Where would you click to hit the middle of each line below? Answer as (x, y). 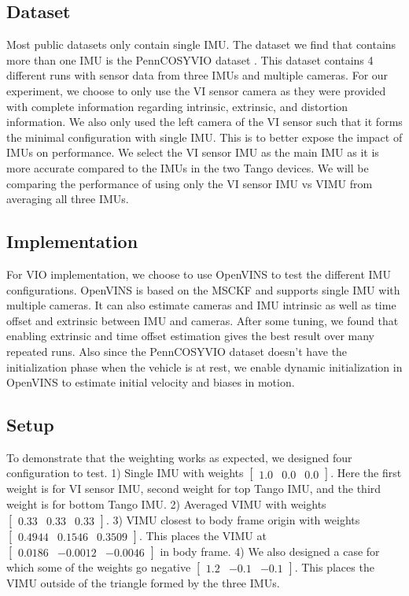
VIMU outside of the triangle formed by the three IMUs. (143, 582)
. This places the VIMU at (203, 535)
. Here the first (366, 473)
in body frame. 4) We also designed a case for (270, 551)
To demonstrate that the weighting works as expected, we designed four (179, 457)
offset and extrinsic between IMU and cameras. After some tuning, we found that (203, 320)
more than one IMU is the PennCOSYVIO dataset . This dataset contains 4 (190, 59)
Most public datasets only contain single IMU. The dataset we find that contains (201, 44)
